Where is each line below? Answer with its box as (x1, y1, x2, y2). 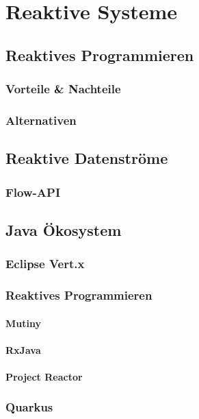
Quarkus (5, 398, 53, 416)
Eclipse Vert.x (5, 255, 85, 272)
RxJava (5, 342, 41, 357)
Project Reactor (5, 369, 83, 383)
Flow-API (5, 183, 61, 200)
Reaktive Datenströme (5, 147, 168, 169)
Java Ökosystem (5, 219, 122, 240)
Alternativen (5, 111, 77, 128)
